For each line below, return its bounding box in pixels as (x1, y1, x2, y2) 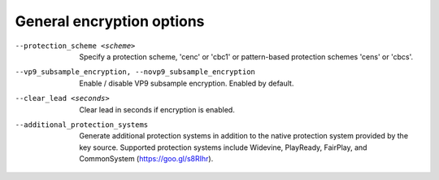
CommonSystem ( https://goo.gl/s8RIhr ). (79, 154, 214, 164)
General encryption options (15, 12, 205, 30)
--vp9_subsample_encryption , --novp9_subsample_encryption (15, 68, 256, 77)
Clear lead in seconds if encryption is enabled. (79, 104, 235, 114)
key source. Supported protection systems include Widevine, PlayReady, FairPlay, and (79, 143, 367, 152)
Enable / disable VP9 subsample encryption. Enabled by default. (79, 78, 294, 88)
